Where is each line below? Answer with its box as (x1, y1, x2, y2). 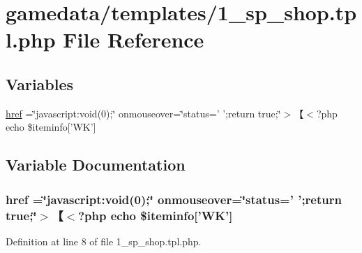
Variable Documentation (6, 154, 186, 175)
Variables (6, 73, 74, 94)
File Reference (63, 25, 204, 54)
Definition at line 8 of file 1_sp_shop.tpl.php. (6, 233, 202, 248)
